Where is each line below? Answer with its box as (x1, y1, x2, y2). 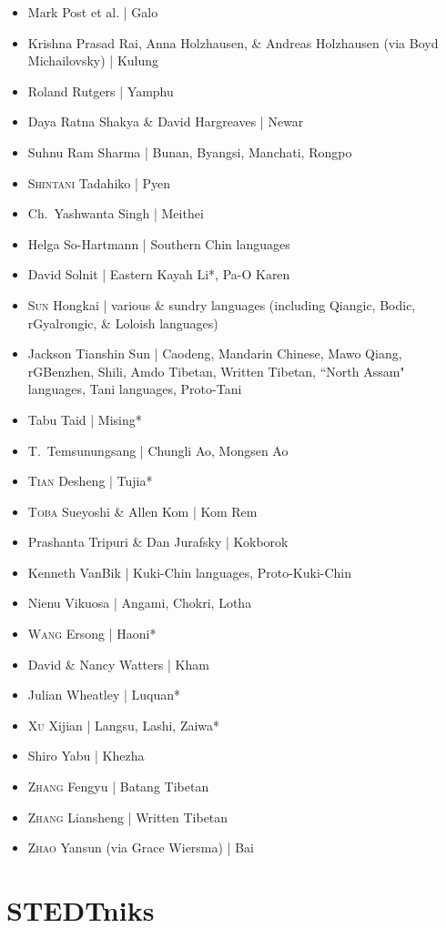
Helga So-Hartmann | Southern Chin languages (27, 234, 290, 253)
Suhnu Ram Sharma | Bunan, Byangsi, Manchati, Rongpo (27, 142, 352, 161)
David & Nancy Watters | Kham (27, 654, 209, 673)
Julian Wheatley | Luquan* (27, 685, 181, 704)
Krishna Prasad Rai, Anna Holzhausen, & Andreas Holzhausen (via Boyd (27, 33, 439, 52)
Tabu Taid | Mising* (27, 409, 142, 429)
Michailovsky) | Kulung (27, 51, 159, 70)
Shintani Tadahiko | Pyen (27, 173, 171, 192)
